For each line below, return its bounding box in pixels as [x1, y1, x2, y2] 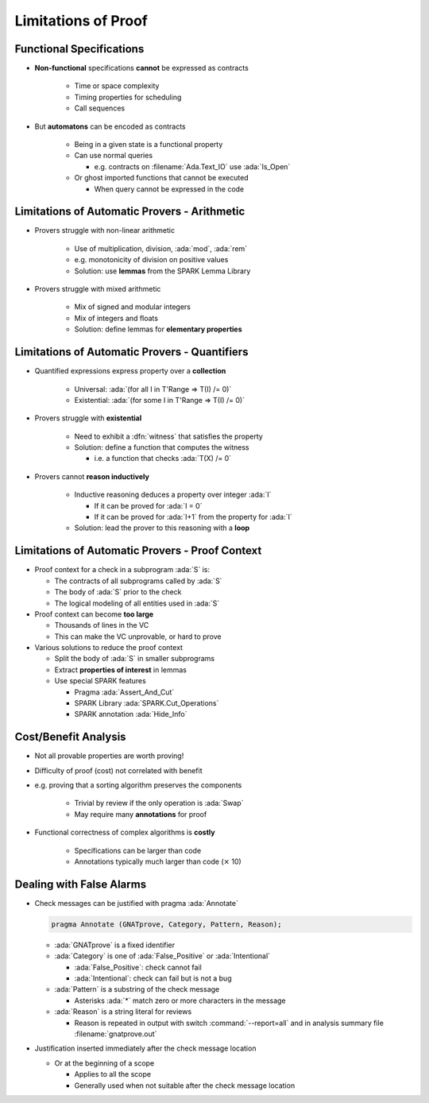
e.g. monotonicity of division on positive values [74, 255, 229, 265]
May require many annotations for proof [74, 809, 207, 819]
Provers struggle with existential [34, 413, 142, 423]
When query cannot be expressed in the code [94, 184, 245, 194]
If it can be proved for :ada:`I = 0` [94, 501, 203, 510]
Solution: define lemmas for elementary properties [74, 324, 242, 334]
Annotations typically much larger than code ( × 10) [74, 857, 242, 866]
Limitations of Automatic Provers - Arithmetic [14, 205, 245, 219]
